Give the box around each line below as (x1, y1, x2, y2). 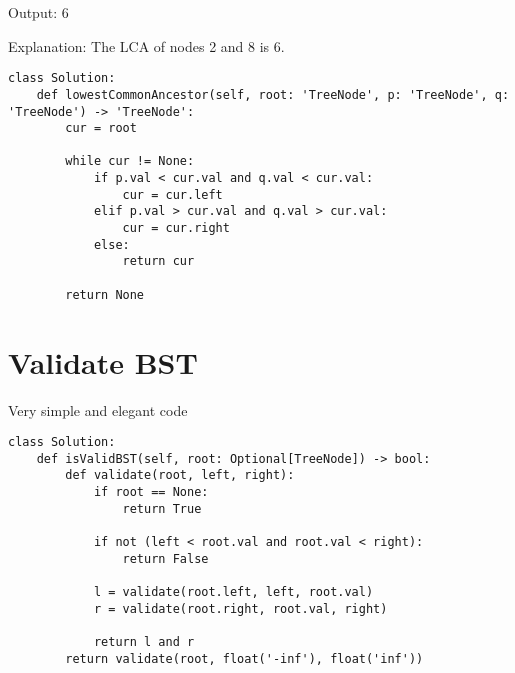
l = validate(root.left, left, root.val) (93, 585, 374, 599)
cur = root (65, 121, 137, 136)
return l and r (93, 634, 195, 649)
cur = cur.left (122, 187, 223, 202)
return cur (122, 254, 195, 269)
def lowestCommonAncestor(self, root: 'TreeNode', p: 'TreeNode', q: (36, 87, 510, 102)
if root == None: (93, 485, 209, 500)
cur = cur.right (122, 221, 230, 236)
